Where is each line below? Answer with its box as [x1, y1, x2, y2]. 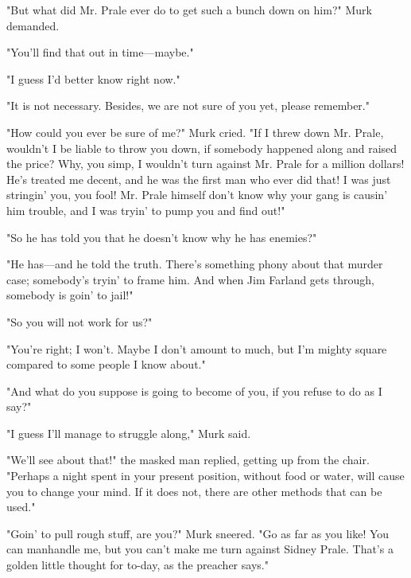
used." [6, 498, 36, 515]
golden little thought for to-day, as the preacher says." [6, 557, 269, 573]
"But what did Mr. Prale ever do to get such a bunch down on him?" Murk [6, 2, 372, 18]
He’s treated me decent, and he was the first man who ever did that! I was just [6, 170, 391, 187]
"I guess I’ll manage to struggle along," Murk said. [6, 424, 251, 441]
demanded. [6, 17, 60, 33]
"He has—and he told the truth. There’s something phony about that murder [6, 256, 383, 272]
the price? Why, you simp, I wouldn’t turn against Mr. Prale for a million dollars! [6, 155, 405, 172]
